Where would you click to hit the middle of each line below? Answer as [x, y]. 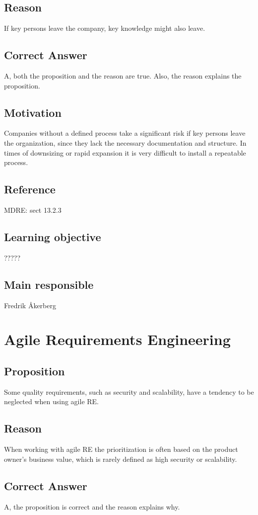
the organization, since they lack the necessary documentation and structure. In [125, 142]
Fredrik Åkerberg [30, 305]
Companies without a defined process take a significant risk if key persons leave [125, 133]
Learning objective [53, 236]
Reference [30, 189]
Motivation [33, 112]
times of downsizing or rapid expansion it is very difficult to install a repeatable [125, 152]
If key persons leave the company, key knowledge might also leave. [105, 28]
